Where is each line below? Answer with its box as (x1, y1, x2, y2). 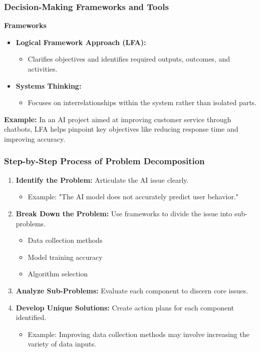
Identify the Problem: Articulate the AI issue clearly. (16, 174, 189, 185)
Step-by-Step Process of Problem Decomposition (4, 155, 205, 167)
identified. (16, 312, 47, 322)
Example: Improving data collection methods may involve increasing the (28, 328, 249, 339)
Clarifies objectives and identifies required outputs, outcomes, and (28, 54, 230, 64)
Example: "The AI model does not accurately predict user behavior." (28, 191, 239, 202)
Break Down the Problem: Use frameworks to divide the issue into (16, 208, 232, 218)
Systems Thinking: (16, 80, 82, 91)
